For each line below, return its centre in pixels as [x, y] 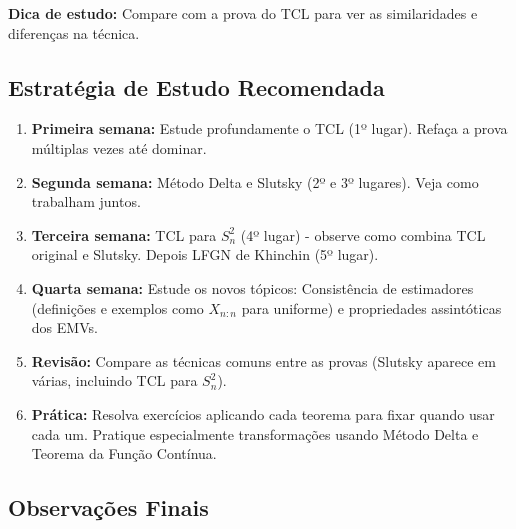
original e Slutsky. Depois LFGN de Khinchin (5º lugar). [205, 254]
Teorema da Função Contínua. [124, 453]
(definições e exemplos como [117, 307]
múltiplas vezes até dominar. [119, 147]
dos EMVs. [64, 327]
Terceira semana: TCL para [124, 234]
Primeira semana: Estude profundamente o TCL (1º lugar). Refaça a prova [269, 128]
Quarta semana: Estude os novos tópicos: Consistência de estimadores [252, 287]
